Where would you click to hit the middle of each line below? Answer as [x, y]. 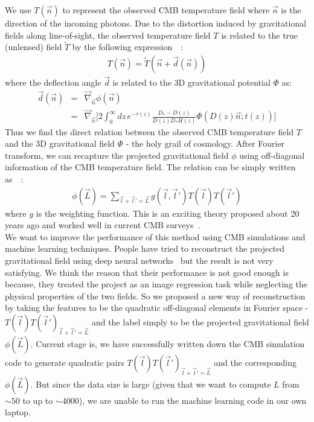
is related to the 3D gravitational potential [191, 82]
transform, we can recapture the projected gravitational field [117, 155]
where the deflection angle [53, 82]
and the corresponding [255, 362]
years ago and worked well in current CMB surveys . [103, 225]
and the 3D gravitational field [60, 143]
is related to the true [260, 35]
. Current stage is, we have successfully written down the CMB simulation [168, 343]
